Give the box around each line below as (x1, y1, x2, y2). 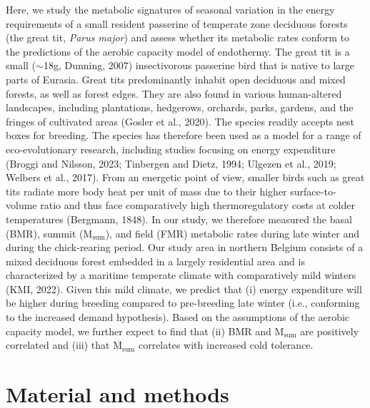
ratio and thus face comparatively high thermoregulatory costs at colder (40, 198, 355, 213)
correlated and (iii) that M (6, 337, 123, 352)
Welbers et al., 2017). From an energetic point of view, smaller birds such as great (6, 170, 365, 185)
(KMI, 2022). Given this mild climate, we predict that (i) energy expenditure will (6, 281, 362, 296)
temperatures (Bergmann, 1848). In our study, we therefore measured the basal (6, 211, 352, 226)
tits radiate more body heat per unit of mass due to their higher (6, 183, 287, 198)
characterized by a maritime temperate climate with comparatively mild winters (6, 267, 356, 282)
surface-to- (290, 183, 336, 198)
